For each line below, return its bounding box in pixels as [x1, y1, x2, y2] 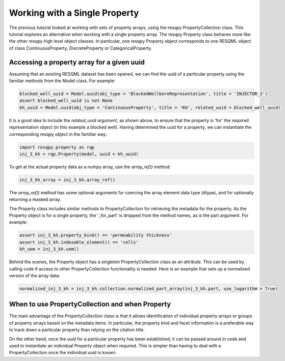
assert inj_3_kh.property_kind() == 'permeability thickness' [19, 233, 172, 238]
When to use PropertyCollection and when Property [9, 300, 171, 308]
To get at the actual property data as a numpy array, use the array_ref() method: [9, 164, 171, 170]
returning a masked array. [9, 197, 61, 203]
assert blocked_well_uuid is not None [19, 98, 113, 103]
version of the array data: [9, 272, 60, 278]
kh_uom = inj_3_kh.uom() [19, 246, 79, 252]
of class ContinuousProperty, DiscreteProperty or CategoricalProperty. [9, 45, 152, 51]
